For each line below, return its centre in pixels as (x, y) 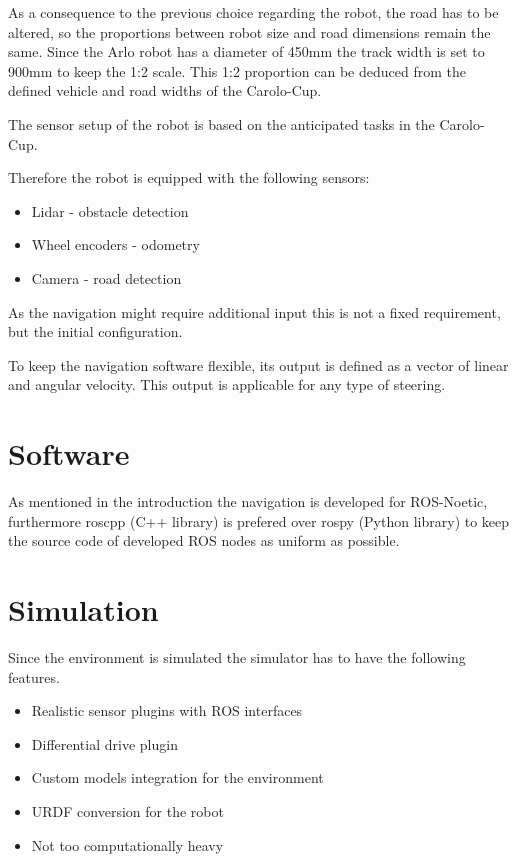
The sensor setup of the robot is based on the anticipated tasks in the (221, 123)
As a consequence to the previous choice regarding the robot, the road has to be (253, 12)
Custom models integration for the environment (177, 777)
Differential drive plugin (104, 743)
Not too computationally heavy (127, 844)
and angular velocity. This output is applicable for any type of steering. (227, 384)
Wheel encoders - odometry (115, 244)
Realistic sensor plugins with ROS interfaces (167, 710)
